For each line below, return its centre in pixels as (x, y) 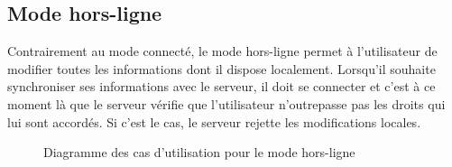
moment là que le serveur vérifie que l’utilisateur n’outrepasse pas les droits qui (226, 103)
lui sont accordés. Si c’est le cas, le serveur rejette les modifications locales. (214, 121)
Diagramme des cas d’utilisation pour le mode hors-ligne (199, 152)
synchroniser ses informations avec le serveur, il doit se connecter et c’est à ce (221, 86)
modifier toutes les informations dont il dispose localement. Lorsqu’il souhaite (221, 68)
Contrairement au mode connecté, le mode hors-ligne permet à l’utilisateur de (222, 51)
